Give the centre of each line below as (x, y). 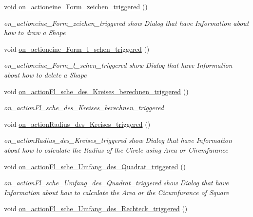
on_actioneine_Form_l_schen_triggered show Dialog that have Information (118, 65)
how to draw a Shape (35, 32)
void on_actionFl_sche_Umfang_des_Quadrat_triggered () (95, 166)
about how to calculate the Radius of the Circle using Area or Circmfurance (116, 149)
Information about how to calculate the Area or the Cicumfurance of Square (117, 192)
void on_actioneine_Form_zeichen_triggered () (76, 6)
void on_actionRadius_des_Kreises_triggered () (77, 124)
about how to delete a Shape (45, 74)
